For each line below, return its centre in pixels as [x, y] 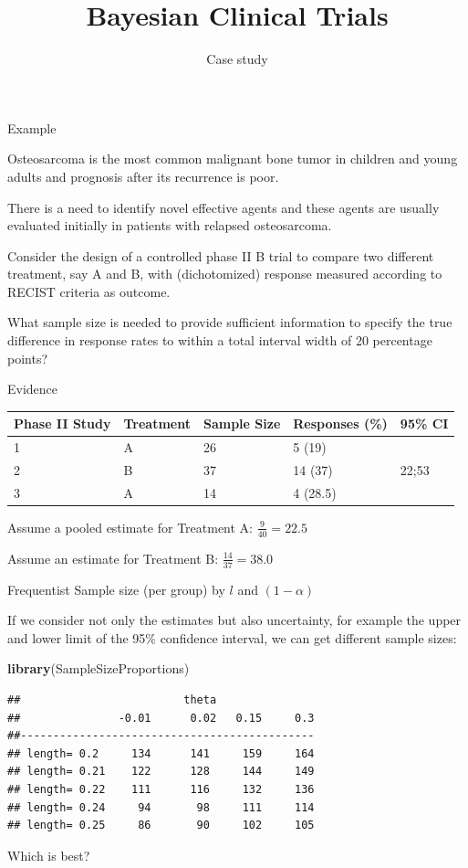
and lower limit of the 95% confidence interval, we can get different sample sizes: [232, 637]
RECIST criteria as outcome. [89, 291]
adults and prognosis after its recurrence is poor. [143, 176]
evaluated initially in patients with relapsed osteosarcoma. [170, 225]
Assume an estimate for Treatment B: [113, 558]
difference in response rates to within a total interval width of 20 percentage [220, 340]
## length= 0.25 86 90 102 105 [161, 826]
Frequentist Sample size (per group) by [116, 589]
